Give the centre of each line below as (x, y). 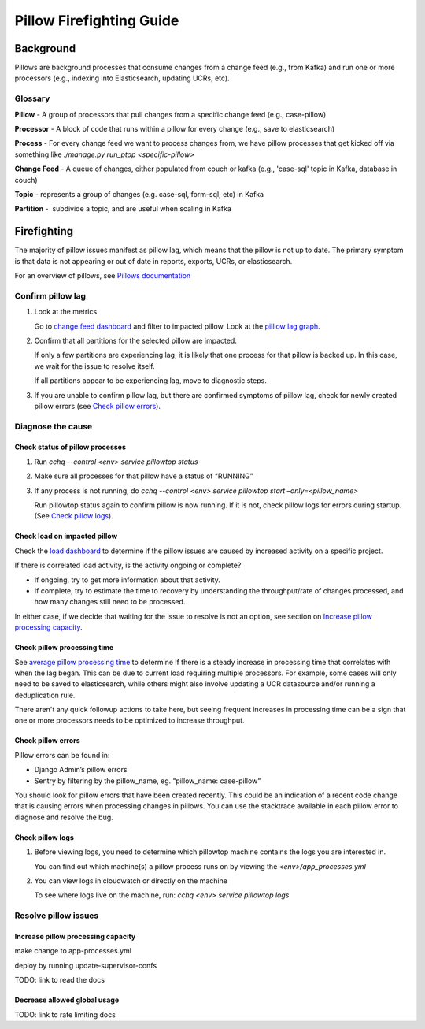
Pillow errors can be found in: (62, 755)
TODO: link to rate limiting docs (65, 1014)
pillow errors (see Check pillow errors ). (98, 406)
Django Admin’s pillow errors (81, 770)
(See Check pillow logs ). (74, 516)
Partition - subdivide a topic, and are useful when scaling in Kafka (123, 209)
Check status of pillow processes (70, 447)
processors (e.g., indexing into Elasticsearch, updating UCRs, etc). (122, 78)
